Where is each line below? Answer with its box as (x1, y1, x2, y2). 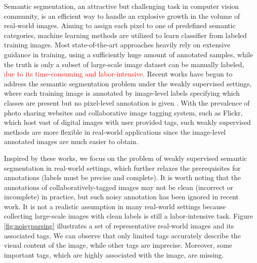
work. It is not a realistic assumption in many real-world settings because (4, 201, 226, 211)
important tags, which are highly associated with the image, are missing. (4, 249, 224, 260)
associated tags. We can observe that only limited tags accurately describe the (4, 230, 241, 240)
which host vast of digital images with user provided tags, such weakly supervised (4, 117, 251, 127)
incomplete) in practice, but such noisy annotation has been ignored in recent (4, 191, 239, 202)
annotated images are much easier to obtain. (4, 136, 138, 147)
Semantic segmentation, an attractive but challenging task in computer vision (4, 1, 239, 11)
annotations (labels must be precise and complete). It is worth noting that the (4, 172, 241, 183)
